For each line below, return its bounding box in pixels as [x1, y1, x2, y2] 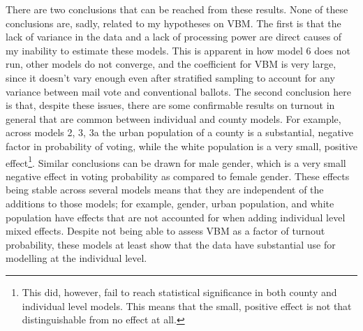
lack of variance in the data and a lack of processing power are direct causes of [6, 29, 342, 44]
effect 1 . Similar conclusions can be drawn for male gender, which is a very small [6, 153, 346, 170]
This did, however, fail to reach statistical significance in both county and [22, 284, 337, 299]
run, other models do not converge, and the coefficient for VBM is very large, [6, 57, 336, 71]
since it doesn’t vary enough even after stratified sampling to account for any [6, 70, 335, 84]
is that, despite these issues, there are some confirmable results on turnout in [6, 98, 335, 112]
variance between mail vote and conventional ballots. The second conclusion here [6, 84, 351, 98]
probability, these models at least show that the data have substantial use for [6, 237, 336, 251]
